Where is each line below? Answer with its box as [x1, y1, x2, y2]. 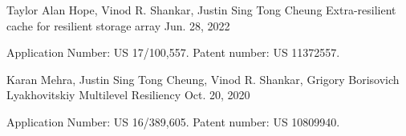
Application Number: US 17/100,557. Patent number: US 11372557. [6, 44, 340, 61]
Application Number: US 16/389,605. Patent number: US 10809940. [6, 113, 340, 130]
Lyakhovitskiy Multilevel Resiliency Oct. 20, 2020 [6, 86, 250, 103]
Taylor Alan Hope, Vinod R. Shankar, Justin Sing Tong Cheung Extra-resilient [6, 2, 396, 18]
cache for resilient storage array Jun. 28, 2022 [6, 17, 230, 34]
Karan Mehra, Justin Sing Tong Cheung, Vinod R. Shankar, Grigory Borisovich [6, 70, 400, 87]
